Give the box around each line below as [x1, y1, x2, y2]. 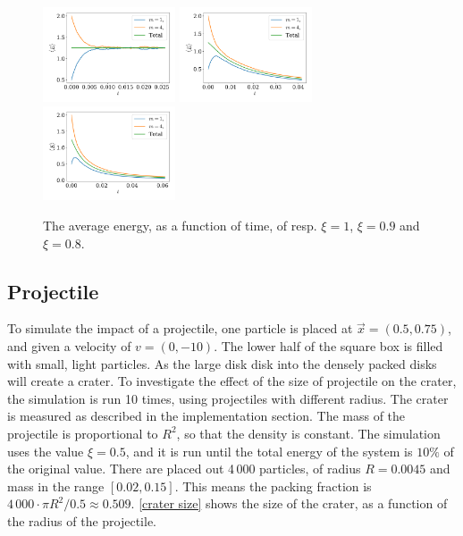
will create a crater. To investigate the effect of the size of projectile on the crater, [7, 372, 457, 390]
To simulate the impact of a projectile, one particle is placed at [7, 319, 353, 338]
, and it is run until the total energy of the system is [125, 441, 413, 460]
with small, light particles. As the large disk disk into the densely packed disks [7, 354, 437, 373]
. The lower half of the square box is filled [214, 337, 443, 356]
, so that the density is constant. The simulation [176, 423, 441, 442]
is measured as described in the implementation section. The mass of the [7, 406, 406, 425]
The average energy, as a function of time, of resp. [43, 216, 317, 235]
